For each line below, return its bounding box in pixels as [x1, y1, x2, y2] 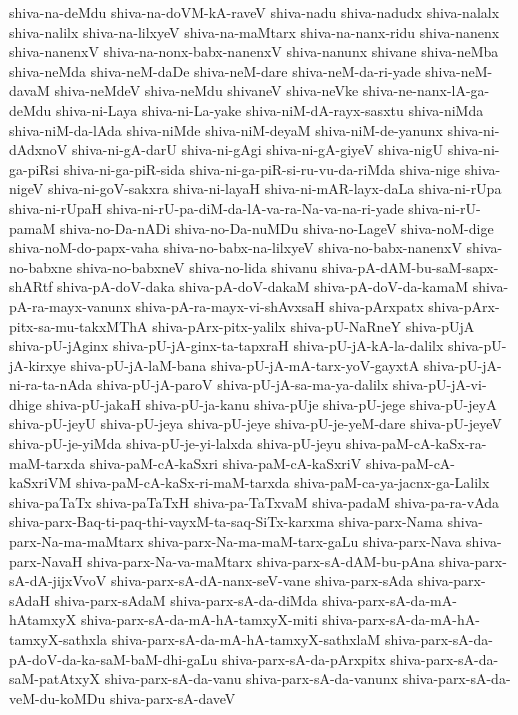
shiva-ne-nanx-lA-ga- [362, 80, 490, 101]
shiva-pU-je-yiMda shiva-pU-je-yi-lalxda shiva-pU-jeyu [9, 433, 342, 454]
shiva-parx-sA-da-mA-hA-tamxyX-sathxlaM [111, 629, 381, 649]
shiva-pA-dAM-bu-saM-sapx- [321, 256, 499, 277]
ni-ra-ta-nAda [9, 374, 93, 395]
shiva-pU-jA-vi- [392, 374, 487, 395]
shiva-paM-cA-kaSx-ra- [346, 433, 487, 454]
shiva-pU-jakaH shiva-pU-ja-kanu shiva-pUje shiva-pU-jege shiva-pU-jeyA [46, 393, 497, 414]
